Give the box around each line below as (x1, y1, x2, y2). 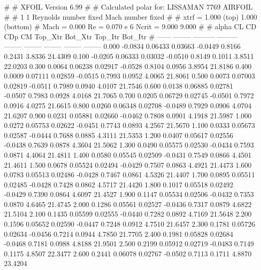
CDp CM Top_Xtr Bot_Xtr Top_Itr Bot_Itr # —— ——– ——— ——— (4, 31, 238, 41)
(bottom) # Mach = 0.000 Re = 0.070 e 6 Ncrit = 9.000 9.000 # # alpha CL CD (4, 21, 256, 32)
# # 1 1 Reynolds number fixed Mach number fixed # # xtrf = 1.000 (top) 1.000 (4, 11, 257, 22)
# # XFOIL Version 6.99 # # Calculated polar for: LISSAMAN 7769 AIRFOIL (4, 2, 253, 12)
